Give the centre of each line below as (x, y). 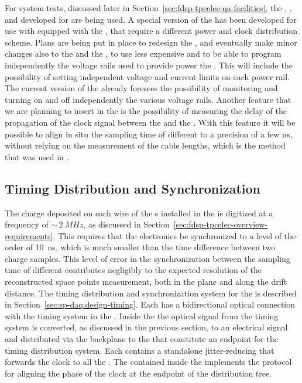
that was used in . (37, 156)
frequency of (27, 224)
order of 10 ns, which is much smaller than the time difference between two (140, 247)
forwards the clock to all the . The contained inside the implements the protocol (148, 362)
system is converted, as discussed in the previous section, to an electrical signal (146, 327)
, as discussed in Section (126, 224)
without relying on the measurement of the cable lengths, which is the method (145, 145)
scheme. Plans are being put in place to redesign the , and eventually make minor (151, 42)
